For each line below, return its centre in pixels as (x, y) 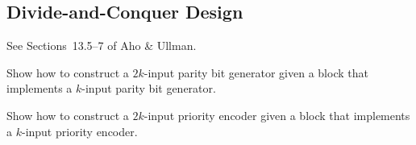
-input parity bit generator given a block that (256, 72)
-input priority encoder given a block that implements (277, 115)
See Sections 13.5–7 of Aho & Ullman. (102, 46)
